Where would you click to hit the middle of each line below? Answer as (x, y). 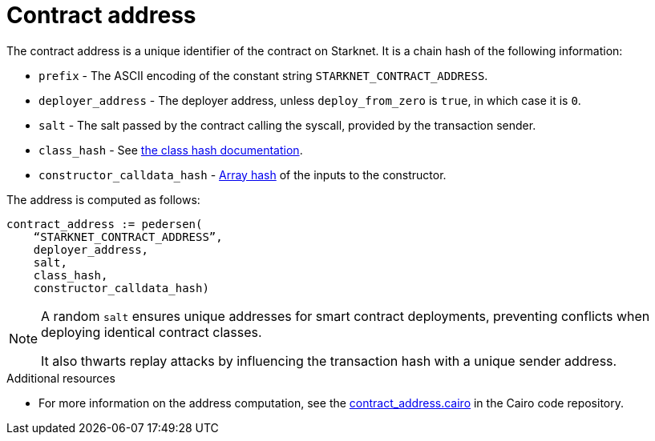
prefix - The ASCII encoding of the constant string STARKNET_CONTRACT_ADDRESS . (263, 75)
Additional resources (61, 378)
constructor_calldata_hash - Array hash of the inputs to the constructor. (243, 174)
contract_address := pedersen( (105, 224)
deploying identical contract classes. (152, 332)
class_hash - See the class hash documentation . (171, 150)
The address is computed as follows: (103, 199)
